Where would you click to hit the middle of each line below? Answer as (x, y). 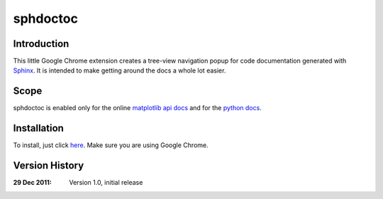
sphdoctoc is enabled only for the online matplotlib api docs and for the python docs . (137, 108)
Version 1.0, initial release (106, 183)
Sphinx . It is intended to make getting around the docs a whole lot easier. (120, 70)
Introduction (41, 44)
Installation (38, 128)
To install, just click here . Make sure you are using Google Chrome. (111, 145)
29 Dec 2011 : (33, 183)
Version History (49, 166)
